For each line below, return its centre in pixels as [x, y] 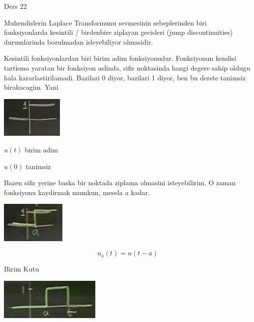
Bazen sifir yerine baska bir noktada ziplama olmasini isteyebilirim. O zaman [120, 183]
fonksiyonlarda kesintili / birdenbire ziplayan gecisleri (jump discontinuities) [118, 32]
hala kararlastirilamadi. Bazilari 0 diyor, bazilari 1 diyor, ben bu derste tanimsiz [125, 77]
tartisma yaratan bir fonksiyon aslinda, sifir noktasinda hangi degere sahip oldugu [127, 67]
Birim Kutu [22, 269]
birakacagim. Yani [31, 87]
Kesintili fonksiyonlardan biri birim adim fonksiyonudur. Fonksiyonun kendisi [120, 58]
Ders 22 [15, 6]
